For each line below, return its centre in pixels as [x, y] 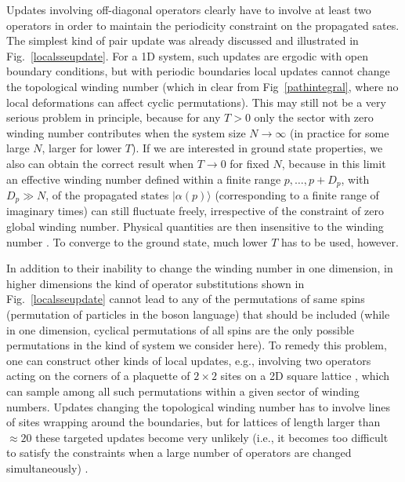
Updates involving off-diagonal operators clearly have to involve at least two [189, 9]
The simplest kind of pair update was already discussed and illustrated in [183, 40]
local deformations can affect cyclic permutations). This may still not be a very [196, 102]
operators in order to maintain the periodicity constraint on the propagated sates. [203, 25]
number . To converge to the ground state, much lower [137, 241]
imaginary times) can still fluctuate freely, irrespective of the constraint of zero [195, 211]
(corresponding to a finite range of [297, 194]
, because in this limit [334, 163]
